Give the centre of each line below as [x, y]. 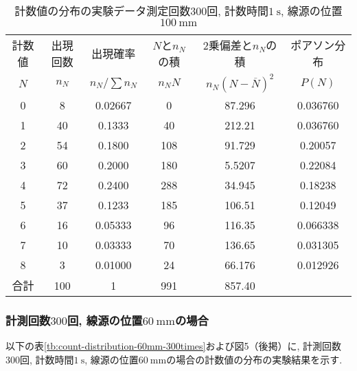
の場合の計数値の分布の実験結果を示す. [254, 359]
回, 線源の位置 [105, 320]
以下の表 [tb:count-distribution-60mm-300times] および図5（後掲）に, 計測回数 [174, 346]
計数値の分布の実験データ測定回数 [103, 11]
